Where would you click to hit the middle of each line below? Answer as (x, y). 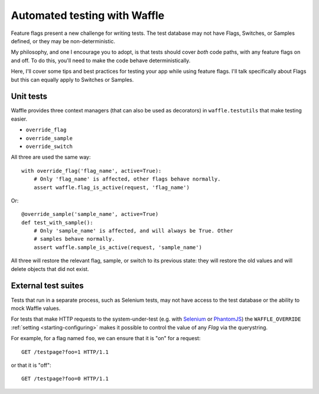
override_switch (49, 146)
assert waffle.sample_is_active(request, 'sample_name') (118, 247)
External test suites (47, 286)
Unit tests (29, 97)
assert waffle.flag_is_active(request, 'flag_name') (112, 187)
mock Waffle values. (36, 308)
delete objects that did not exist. (50, 269)
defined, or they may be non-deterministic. (63, 41)
